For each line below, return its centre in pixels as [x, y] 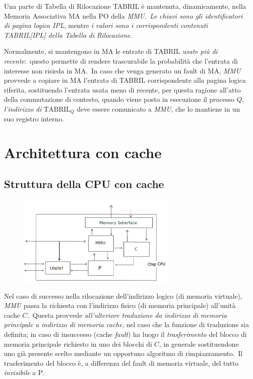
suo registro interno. [34, 119]
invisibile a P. [24, 372]
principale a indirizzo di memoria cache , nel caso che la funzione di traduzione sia [126, 324]
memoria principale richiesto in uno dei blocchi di [78, 343]
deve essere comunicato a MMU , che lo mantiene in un [158, 108]
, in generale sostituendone [199, 343]
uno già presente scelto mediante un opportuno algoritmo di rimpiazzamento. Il [123, 353]
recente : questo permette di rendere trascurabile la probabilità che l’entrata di [121, 60]
